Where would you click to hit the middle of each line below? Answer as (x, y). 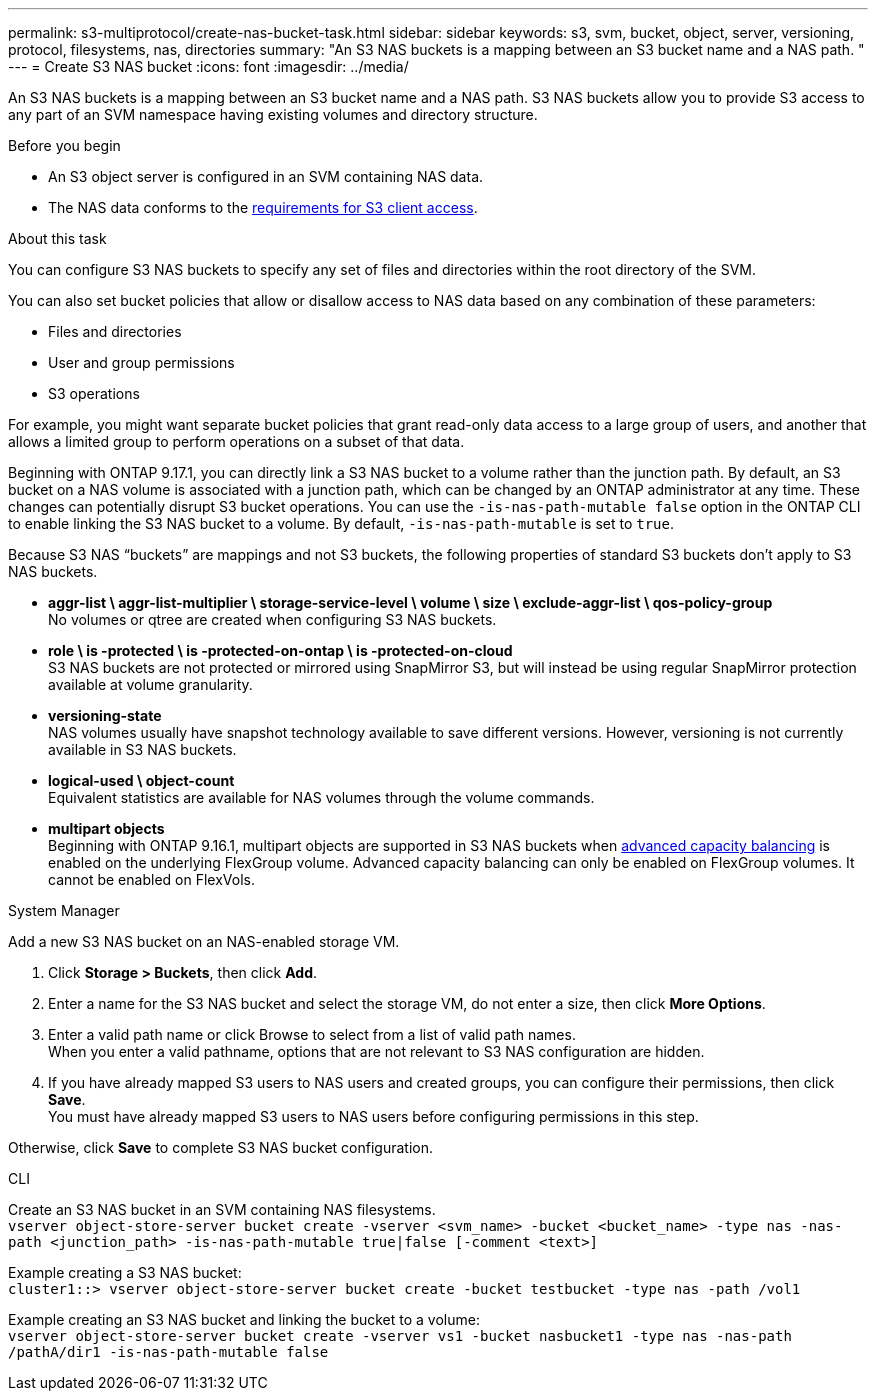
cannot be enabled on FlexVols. (151, 879)
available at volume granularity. (150, 684)
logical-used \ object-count (141, 780)
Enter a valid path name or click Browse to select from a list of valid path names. (312, 1034)
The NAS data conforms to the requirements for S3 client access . (263, 207)
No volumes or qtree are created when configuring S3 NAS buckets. (272, 619)
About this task (57, 238)
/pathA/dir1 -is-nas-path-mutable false (168, 1352)
